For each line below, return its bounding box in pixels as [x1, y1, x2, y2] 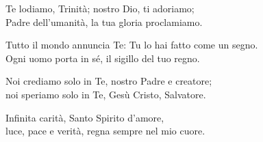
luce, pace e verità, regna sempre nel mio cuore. [5, 124, 205, 138]
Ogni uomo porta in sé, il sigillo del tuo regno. [5, 51, 200, 65]
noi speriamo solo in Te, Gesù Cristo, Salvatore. [5, 87, 206, 101]
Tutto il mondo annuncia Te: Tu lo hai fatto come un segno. [5, 38, 258, 52]
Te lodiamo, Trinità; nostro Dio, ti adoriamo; [5, 1, 195, 15]
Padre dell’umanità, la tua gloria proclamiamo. [5, 14, 203, 29]
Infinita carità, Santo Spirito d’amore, [5, 110, 164, 124]
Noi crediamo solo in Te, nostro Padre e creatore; [5, 74, 212, 88]
